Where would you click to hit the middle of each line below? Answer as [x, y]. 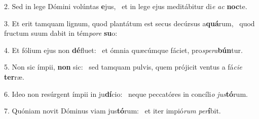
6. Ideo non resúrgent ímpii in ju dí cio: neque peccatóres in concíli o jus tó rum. [126, 94]
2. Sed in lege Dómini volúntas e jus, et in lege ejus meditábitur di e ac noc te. [126, 6]
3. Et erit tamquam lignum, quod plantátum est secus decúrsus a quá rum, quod [129, 23]
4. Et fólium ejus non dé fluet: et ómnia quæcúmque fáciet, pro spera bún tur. [123, 50]
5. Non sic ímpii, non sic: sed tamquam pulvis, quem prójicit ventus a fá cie [123, 67]
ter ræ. [14, 76]
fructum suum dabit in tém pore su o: [61, 33]
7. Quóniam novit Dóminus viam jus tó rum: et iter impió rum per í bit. [113, 111]
